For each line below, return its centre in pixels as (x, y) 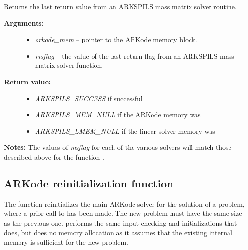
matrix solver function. (69, 65)
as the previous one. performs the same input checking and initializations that (121, 222)
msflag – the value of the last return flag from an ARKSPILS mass (134, 55)
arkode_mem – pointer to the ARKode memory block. (116, 39)
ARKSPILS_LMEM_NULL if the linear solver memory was (125, 131)
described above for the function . (54, 156)
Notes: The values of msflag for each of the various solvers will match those (118, 147)
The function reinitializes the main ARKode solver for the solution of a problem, (124, 203)
